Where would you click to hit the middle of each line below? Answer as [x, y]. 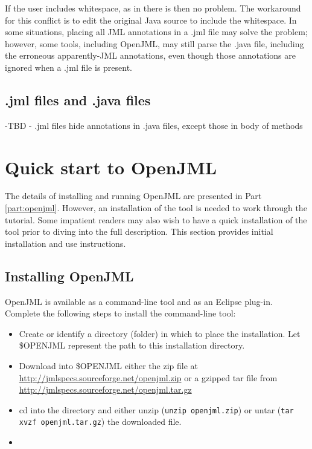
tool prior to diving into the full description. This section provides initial [139, 231]
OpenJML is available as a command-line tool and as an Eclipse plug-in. [139, 301]
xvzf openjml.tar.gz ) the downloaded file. [100, 421]
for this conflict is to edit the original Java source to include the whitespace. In [151, 20]
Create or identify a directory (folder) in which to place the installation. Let [160, 333]
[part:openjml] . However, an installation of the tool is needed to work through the [156, 208]
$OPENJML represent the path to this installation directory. [132, 345]
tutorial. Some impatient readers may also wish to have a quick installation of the [156, 219]
